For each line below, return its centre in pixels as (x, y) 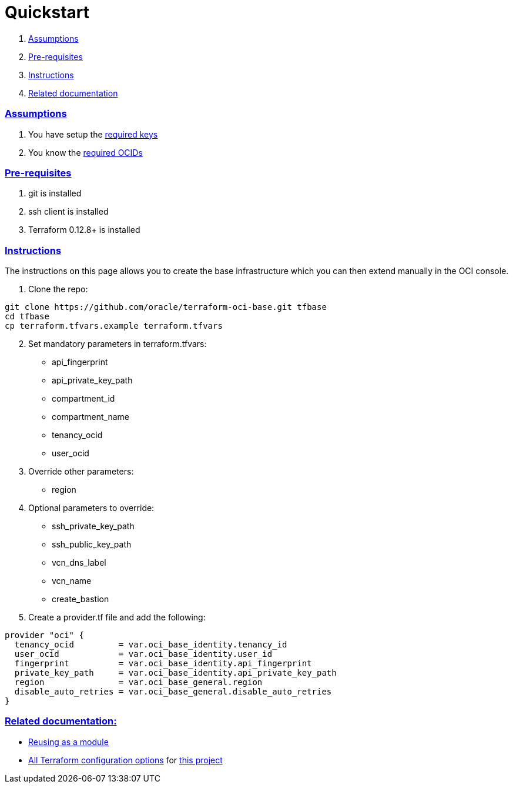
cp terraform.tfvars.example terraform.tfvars (114, 326)
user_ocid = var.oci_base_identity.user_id (143, 654)
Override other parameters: (81, 471)
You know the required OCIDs (85, 152)
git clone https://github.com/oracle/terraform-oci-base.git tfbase (166, 307)
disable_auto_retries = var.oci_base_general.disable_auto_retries (173, 692)
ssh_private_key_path (93, 526)
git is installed (55, 193)
